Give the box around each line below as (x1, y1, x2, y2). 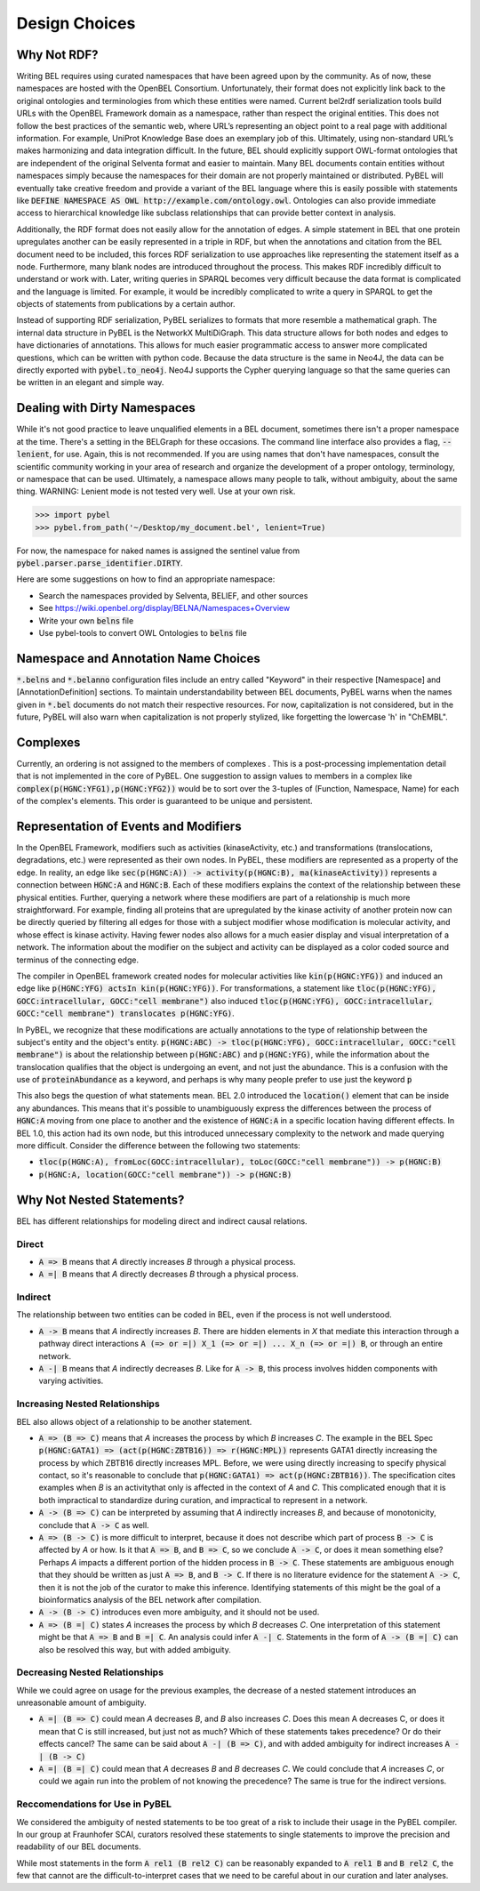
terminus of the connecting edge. (16, 954, 140, 965)
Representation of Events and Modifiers (16, 818, 242, 833)
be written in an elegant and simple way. (16, 377, 164, 388)
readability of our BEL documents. (16, 1841, 141, 1852)
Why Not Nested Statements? (16, 1192, 185, 1207)
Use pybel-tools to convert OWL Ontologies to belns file (38, 628, 248, 638)
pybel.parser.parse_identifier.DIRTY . (16, 558, 184, 568)
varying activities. (38, 1375, 104, 1387)
